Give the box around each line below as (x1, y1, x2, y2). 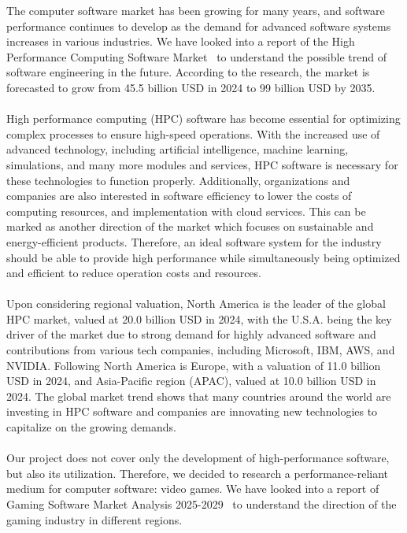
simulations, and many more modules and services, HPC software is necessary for (6, 156, 398, 172)
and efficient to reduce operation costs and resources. (6, 265, 261, 281)
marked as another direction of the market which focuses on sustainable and (6, 218, 374, 235)
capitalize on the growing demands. (6, 419, 176, 435)
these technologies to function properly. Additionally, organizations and (6, 172, 350, 188)
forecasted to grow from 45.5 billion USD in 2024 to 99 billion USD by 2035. (6, 79, 376, 95)
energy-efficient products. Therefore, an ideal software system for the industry (6, 233, 382, 250)
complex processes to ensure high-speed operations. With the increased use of (6, 125, 380, 142)
